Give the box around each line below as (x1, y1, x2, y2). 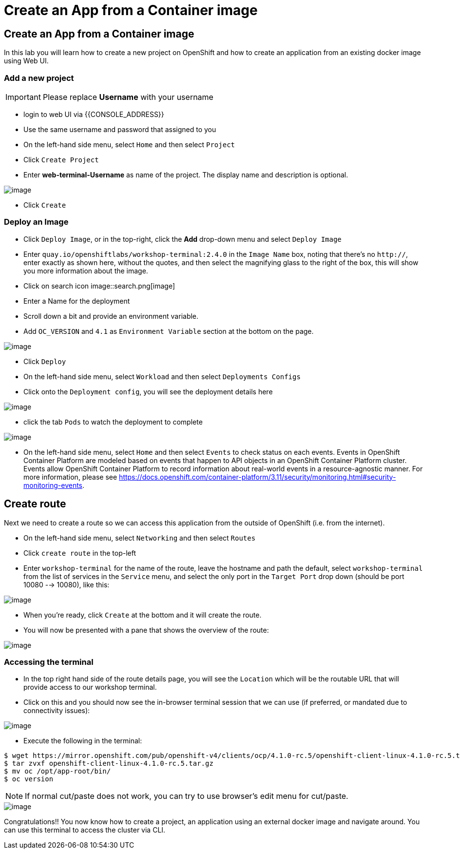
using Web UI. (4, 57, 49, 65)
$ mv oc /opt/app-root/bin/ (4, 767, 111, 775)
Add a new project (4, 73, 74, 83)
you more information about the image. (23, 266, 148, 275)
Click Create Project (23, 155, 99, 164)
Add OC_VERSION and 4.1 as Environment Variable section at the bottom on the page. (23, 327, 314, 335)
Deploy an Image (4, 217, 69, 227)
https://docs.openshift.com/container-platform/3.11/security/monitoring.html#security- (119, 472, 396, 481)
